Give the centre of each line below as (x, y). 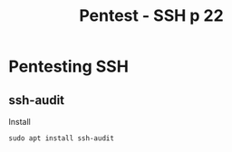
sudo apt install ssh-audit (62, 138)
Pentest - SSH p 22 (151, 16)
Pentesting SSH (68, 66)
